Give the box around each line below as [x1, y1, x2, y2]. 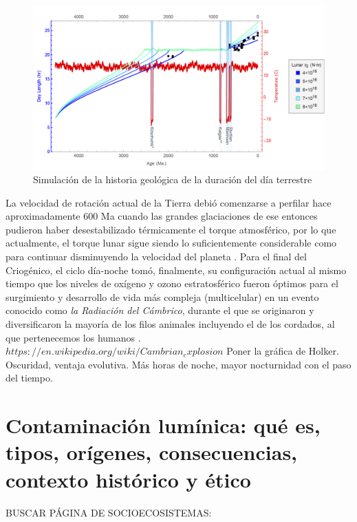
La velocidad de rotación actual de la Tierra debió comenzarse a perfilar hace [6, 195, 332, 209]
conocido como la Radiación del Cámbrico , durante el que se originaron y [6, 303, 314, 317]
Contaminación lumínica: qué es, [6, 411, 321, 439]
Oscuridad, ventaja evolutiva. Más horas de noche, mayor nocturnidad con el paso [6, 357, 351, 371]
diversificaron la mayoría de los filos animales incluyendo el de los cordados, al [6, 317, 335, 331]
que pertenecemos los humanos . [6, 330, 141, 344]
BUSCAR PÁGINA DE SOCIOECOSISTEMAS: [6, 505, 212, 519]
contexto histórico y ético [6, 465, 251, 493]
